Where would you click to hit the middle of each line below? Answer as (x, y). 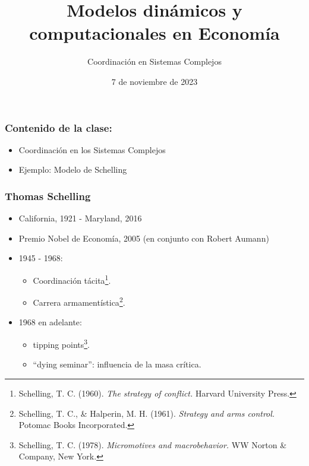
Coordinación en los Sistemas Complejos (92, 149)
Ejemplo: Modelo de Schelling (73, 169)
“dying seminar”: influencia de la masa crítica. (117, 364)
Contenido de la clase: (59, 127)
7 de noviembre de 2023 (154, 81)
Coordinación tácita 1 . (72, 279)
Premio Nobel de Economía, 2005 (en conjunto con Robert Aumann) (144, 238)
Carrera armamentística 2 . (79, 301)
